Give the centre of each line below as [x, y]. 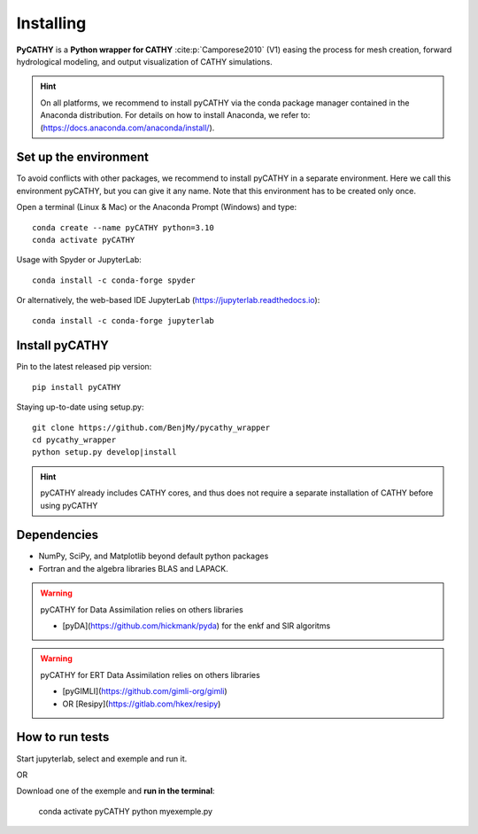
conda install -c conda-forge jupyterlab [123, 320]
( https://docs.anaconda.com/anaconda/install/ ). [127, 128]
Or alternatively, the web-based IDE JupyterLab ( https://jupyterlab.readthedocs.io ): [168, 300]
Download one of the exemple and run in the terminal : [116, 791]
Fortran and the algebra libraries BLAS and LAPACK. [134, 568]
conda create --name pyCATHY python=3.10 [123, 227]
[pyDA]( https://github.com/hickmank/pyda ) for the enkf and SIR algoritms [197, 626]
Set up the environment [83, 157]
